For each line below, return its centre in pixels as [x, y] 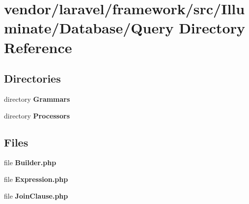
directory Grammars [37, 99]
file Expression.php [36, 179]
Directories [32, 78]
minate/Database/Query [89, 28]
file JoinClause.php [36, 195]
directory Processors [37, 115]
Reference [38, 47]
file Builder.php [30, 162]
